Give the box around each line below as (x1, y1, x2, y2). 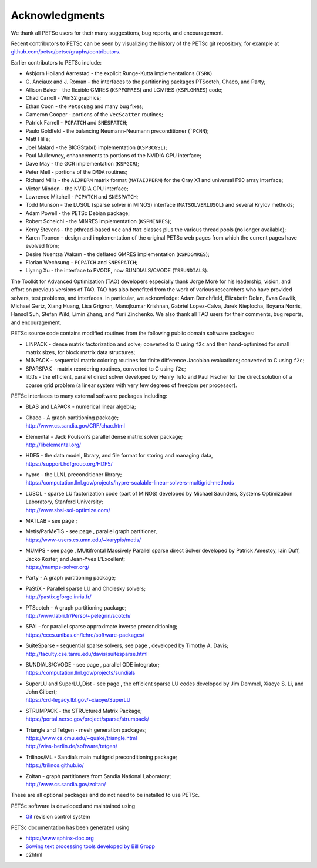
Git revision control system (25, 813, 90, 820)
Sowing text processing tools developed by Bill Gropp (25, 843, 156, 850)
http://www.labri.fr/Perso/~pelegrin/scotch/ (25, 612, 131, 619)
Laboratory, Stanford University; (25, 498, 103, 505)
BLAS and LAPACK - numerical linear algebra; (25, 403, 136, 411)
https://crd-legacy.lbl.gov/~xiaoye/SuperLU (25, 697, 131, 704)
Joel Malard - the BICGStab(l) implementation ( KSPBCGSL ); (25, 144, 167, 151)
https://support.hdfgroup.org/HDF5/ (25, 460, 113, 467)
